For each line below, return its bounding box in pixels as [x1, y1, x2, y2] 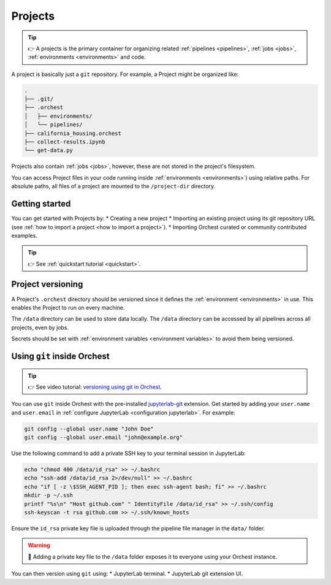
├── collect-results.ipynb [24, 139, 105, 145]
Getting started [11, 199, 71, 209]
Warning [28, 541, 50, 549]
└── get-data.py [24, 147, 74, 154]
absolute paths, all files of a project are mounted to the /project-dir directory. [11, 183, 216, 190]
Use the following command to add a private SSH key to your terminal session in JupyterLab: [11, 449, 246, 457]
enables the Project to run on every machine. [11, 304, 125, 311]
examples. [11, 232, 38, 239]
